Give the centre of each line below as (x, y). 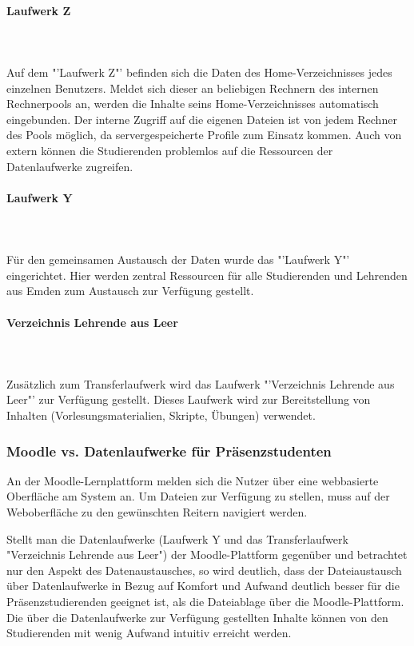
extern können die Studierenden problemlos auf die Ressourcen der (170, 150)
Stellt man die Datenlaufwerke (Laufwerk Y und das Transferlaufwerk (177, 538)
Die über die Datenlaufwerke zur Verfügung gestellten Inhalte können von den (197, 617)
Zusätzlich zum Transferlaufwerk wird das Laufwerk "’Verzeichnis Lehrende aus (201, 383)
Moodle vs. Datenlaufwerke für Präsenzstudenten (169, 451)
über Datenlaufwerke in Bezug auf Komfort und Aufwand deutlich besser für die (203, 586)
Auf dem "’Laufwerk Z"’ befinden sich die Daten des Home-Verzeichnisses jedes (199, 72)
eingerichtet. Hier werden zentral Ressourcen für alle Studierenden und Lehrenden (207, 275)
